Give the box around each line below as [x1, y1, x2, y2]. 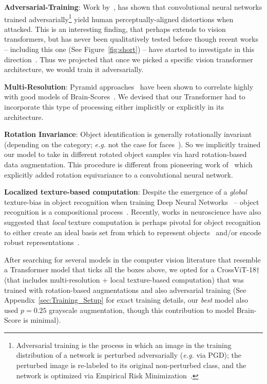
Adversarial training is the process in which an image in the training [16, 339, 232, 350]
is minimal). [23, 315, 61, 325]
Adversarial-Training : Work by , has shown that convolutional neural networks [4, 2, 262, 12]
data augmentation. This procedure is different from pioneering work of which [4, 159, 253, 169]
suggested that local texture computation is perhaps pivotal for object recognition [4, 216, 261, 227]
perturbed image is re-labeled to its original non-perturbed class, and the [16, 360, 246, 371]
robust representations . [4, 237, 80, 248]
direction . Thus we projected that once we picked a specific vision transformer [4, 54, 253, 64]
